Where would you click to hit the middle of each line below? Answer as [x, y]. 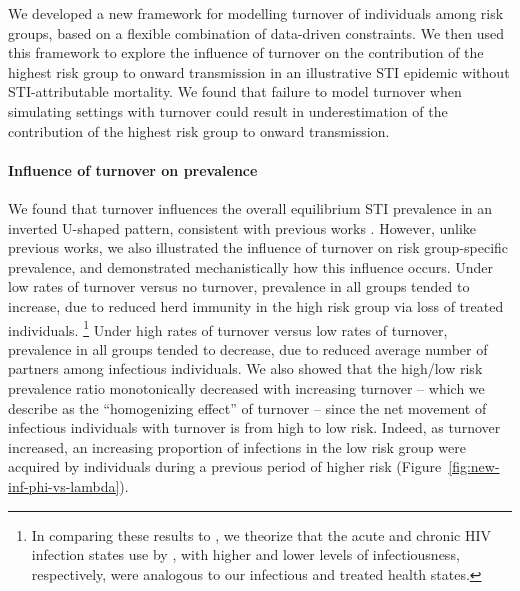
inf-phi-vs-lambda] [64, 485]
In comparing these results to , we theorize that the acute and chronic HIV [261, 534]
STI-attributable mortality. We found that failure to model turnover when [235, 91]
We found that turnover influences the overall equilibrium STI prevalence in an [250, 207]
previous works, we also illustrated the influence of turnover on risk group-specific [258, 247]
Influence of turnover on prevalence [133, 169]
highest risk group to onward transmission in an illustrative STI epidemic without [259, 71]
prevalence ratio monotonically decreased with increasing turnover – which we [246, 387]
